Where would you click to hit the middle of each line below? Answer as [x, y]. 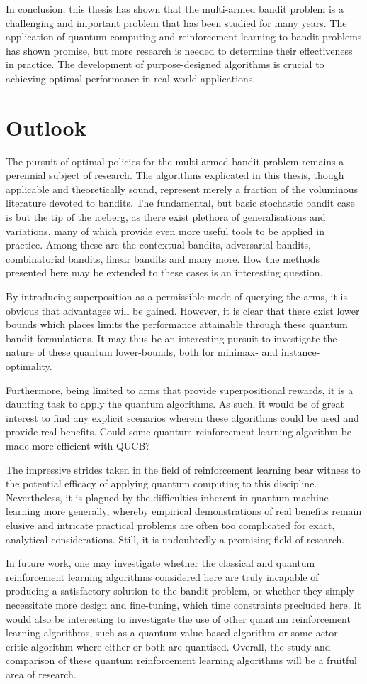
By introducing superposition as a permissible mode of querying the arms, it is [177, 297]
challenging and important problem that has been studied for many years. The [176, 22]
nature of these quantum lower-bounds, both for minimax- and [142, 352]
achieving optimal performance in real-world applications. [131, 78]
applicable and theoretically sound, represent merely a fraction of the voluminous [182, 189]
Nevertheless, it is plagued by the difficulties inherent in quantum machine [167, 497]
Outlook [46, 127]
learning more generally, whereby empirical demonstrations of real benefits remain [184, 511]
